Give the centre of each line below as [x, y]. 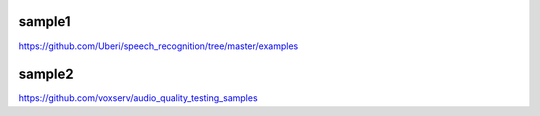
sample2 [46, 74]
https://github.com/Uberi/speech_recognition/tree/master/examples [158, 46]
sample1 [44, 21]
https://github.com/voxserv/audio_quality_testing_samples [138, 98]
